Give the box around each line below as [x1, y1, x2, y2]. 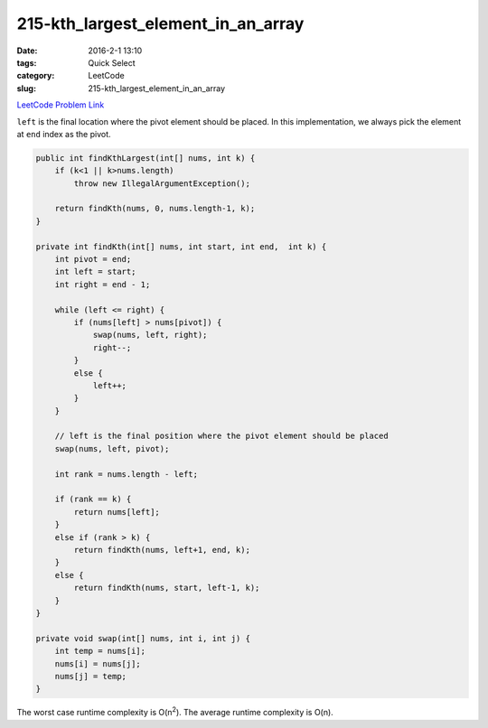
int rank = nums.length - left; [54, 469, 199, 479]
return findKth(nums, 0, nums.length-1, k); [54, 203, 256, 214]
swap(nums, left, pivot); [54, 443, 170, 453]
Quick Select [88, 57, 136, 68]
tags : [16, 57, 37, 68]
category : [16, 70, 55, 81]
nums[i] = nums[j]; [54, 658, 142, 668]
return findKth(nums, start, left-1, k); [73, 583, 260, 593]
